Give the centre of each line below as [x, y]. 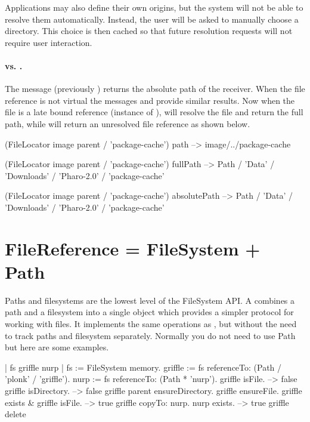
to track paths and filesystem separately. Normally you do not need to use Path [150, 335]
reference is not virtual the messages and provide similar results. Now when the [150, 100]
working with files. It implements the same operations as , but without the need [151, 324]
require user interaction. [49, 42]
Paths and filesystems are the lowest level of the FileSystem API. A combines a [150, 300]
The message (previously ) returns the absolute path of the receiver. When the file [155, 89]
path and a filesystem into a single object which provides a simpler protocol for [149, 312]
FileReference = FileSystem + [133, 248]
